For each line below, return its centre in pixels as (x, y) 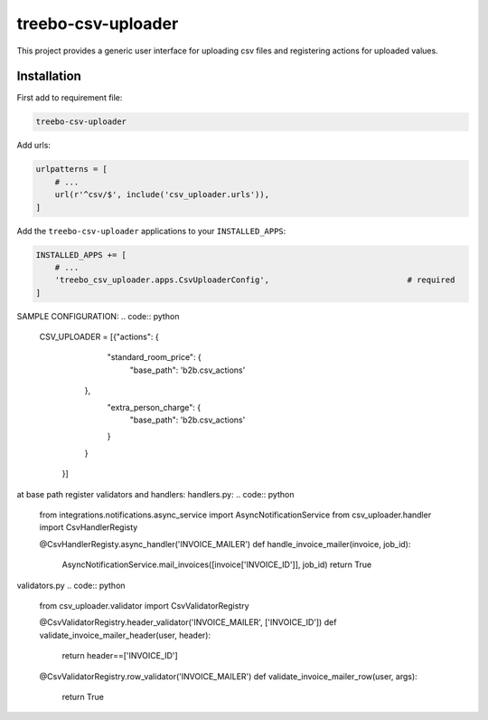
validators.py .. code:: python (71, 585)
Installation (49, 76)
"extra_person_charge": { (154, 407)
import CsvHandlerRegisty (89, 527)
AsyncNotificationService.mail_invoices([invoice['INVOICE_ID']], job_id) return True (217, 564)
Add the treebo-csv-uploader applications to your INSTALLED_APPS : (151, 231)
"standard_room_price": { (155, 357)
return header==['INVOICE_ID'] (120, 656)
